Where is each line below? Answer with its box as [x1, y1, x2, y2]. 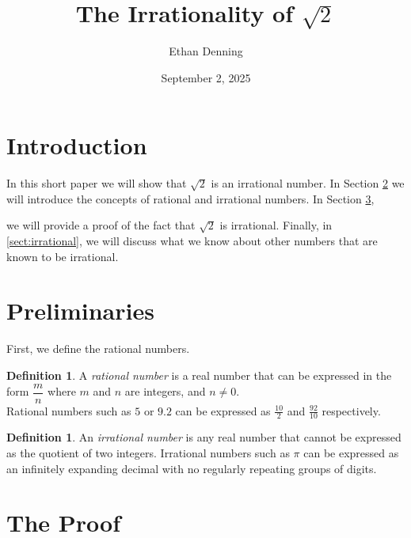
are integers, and [124, 383, 206, 399]
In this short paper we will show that [6, 175, 187, 191]
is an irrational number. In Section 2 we [211, 175, 405, 191]
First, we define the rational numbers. [6, 340, 190, 357]
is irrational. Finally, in [219, 217, 333, 233]
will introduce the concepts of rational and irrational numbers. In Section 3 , [6, 190, 375, 206]
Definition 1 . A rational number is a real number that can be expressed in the [6, 366, 392, 383]
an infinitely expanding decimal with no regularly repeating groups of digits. [6, 460, 377, 476]
